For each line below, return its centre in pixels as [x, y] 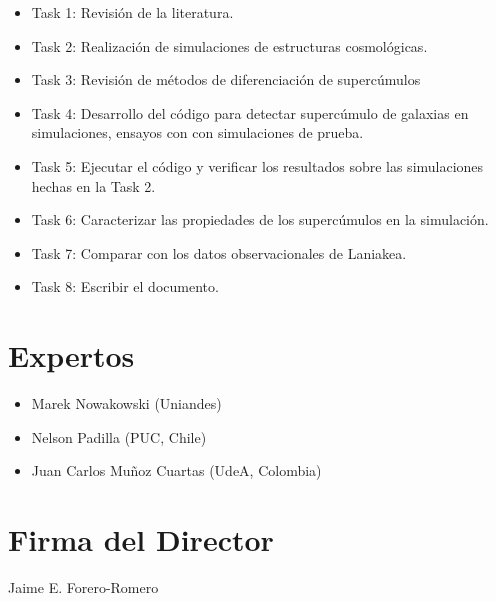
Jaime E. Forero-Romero [83, 586]
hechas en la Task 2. [93, 185]
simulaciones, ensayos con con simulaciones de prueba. [197, 132]
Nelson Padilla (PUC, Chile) [119, 436]
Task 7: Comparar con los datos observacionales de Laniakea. [219, 252]
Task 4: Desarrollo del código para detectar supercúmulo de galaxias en [250, 112]
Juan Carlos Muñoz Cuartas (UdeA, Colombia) [176, 470]
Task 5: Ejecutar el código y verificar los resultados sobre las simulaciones [257, 165]
